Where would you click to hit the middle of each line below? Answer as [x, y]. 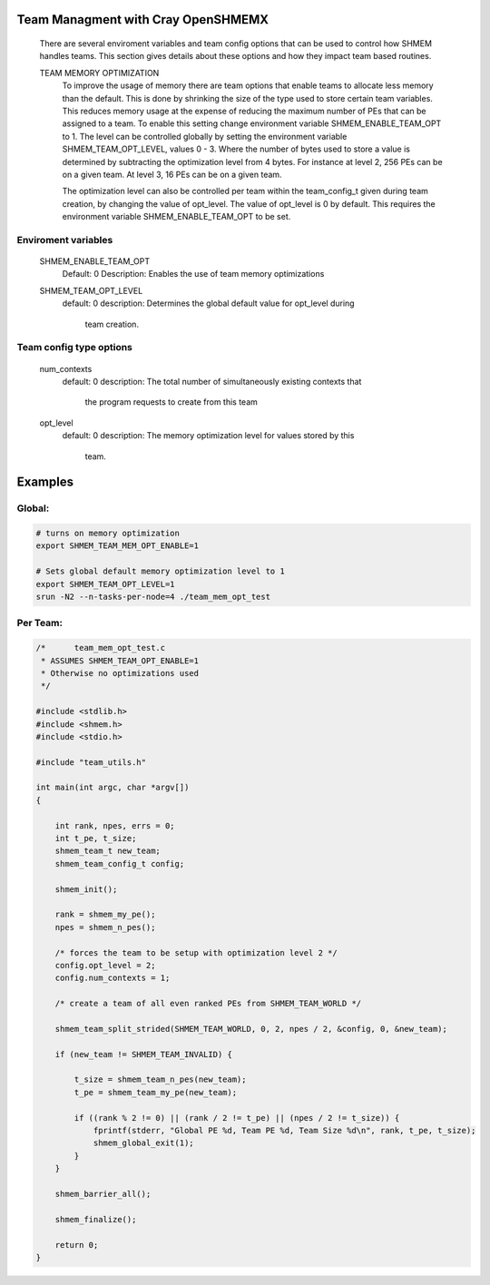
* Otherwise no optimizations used [120, 673]
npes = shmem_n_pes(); [105, 927]
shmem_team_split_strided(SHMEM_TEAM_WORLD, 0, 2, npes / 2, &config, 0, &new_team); [251, 1029]
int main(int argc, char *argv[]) [113, 788]
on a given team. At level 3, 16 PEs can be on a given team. [172, 174]
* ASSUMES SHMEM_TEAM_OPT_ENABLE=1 [120, 661]
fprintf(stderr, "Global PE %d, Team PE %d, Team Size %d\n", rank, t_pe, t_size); [284, 1131]
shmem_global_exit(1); [143, 1143]
